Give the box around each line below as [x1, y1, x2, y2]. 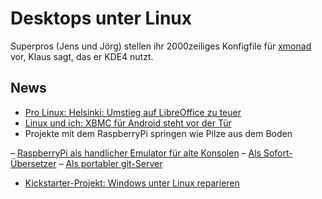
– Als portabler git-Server [58, 157, 163, 169]
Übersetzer [10, 157, 57, 169]
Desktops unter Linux [10, 7, 193, 30]
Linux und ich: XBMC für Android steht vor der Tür [24, 117, 232, 129]
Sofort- [263, 147, 293, 159]
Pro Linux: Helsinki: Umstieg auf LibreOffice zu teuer [24, 106, 242, 118]
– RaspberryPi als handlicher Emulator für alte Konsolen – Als [10, 147, 262, 159]
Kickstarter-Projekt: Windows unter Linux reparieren [24, 177, 240, 189]
